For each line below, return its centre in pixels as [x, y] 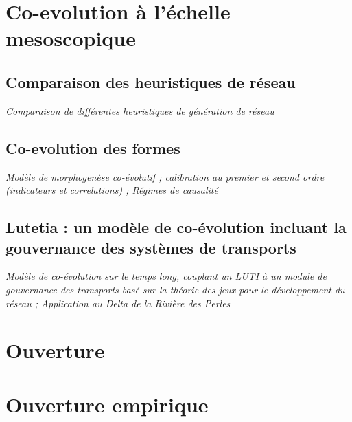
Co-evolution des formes [93, 147]
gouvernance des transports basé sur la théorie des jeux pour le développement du [175, 289]
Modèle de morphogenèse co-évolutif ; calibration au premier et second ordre [165, 176]
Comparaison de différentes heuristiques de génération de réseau [140, 110]
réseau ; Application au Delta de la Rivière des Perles [118, 303]
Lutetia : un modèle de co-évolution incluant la [176, 227]
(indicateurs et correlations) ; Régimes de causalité [112, 190]
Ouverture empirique [107, 404]
